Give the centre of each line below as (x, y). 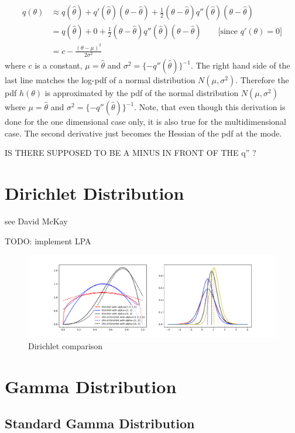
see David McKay (36, 221)
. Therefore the (262, 80)
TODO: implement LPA (48, 241)
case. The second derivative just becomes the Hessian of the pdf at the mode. (143, 133)
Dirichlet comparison (66, 345)
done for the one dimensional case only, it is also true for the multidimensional (145, 122)
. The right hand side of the (240, 65)
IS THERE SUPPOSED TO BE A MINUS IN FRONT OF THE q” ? (131, 153)
